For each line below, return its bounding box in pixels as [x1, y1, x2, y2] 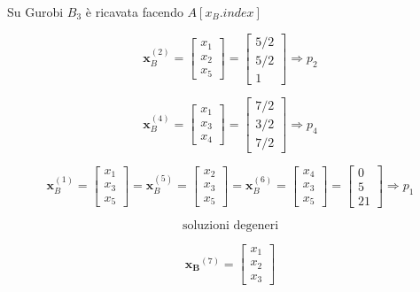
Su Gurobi [7, 3, 64, 20]
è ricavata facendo [85, 3, 183, 20]
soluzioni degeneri [182, 219, 279, 232]
